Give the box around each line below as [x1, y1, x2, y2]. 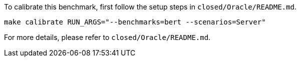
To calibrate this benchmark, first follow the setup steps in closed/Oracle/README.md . [4, 2, 296, 11]
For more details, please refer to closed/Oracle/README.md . [4, 33, 211, 41]
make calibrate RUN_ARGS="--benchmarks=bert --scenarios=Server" [4, 18, 266, 26]
